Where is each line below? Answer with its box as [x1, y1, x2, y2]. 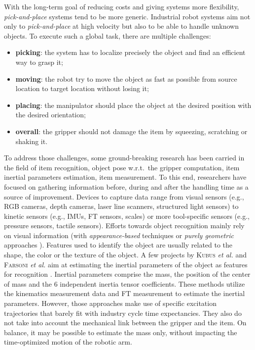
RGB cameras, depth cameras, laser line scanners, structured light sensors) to [4, 201, 239, 211]
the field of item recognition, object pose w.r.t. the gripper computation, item [4, 162, 240, 172]
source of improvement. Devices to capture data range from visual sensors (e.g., [4, 191, 244, 201]
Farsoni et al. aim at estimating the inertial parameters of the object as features [4, 259, 248, 269]
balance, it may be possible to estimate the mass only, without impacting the [4, 327, 237, 337]
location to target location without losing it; [15, 83, 149, 94]
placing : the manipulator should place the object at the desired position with [15, 100, 252, 110]
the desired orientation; [15, 109, 86, 120]
